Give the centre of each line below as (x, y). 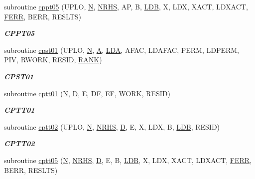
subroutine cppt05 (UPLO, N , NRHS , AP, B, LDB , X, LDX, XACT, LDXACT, (126, 6)
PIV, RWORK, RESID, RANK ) (53, 60)
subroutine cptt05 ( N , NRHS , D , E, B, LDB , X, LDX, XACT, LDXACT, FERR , (128, 160)
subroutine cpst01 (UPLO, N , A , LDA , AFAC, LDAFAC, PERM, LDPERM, (122, 50)
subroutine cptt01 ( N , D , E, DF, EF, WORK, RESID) (87, 93)
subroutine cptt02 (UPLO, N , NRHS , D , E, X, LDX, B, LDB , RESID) (112, 126)
